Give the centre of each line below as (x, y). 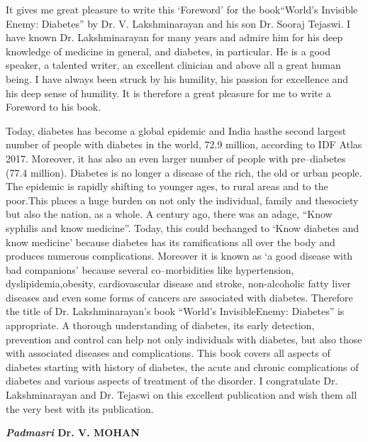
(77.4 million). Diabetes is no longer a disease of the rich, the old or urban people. (184, 172)
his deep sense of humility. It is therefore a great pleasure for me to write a (168, 93)
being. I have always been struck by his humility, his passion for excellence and (177, 78)
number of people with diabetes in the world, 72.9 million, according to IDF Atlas (184, 144)
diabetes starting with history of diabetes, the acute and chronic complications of (182, 366)
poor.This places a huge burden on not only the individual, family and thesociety (182, 200)
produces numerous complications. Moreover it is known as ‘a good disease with (179, 256)
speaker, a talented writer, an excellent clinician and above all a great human (173, 65)
